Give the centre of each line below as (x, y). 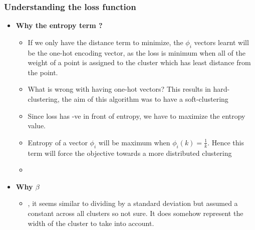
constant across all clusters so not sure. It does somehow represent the (136, 213)
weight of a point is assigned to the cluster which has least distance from (139, 62)
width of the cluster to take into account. (91, 223)
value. (37, 126)
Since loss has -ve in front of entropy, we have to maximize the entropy (137, 116)
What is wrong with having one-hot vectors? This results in (119, 89)
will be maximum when (134, 142)
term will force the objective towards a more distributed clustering (130, 153)
